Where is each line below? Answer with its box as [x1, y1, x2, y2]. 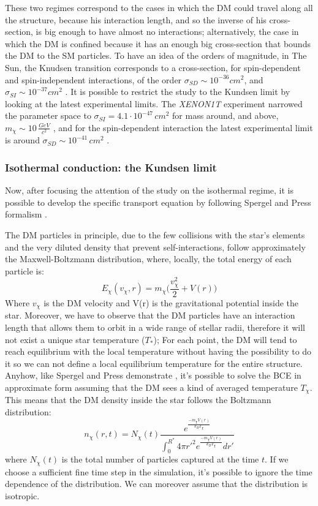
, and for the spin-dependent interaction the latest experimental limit [53, 121, 313, 134]
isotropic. [5, 489, 40, 502]
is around [5, 134, 40, 146]
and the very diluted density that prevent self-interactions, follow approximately [5, 240, 306, 253]
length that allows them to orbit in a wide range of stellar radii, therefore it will [5, 320, 306, 333]
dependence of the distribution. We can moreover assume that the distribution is [5, 477, 308, 490]
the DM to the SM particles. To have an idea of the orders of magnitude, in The [5, 49, 307, 62]
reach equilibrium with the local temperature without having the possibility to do [5, 345, 312, 358]
